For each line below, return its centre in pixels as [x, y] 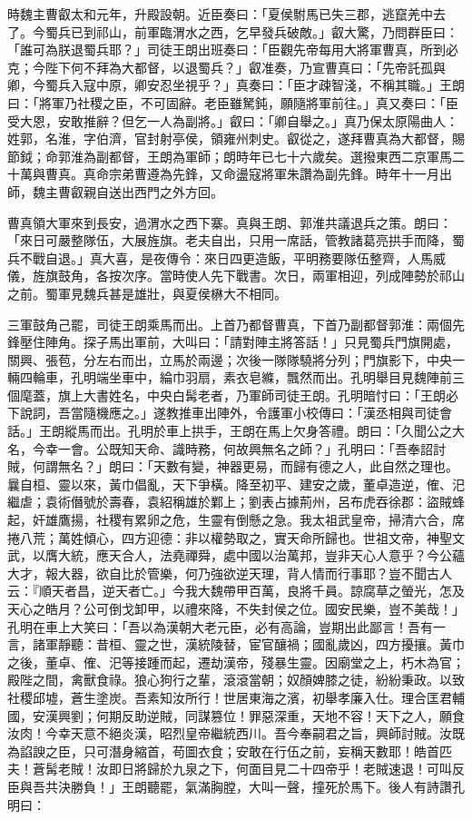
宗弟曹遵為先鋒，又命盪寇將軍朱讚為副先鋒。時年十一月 [274, 174]
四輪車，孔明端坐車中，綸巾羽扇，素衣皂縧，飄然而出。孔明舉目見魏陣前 [236, 377]
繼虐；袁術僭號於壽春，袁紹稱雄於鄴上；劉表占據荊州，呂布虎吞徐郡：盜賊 [230, 502]
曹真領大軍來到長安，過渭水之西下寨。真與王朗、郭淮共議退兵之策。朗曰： [230, 222]
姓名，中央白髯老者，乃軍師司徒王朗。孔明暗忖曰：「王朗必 [283, 395]
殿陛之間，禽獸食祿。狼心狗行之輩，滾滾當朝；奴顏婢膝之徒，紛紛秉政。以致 [236, 680]
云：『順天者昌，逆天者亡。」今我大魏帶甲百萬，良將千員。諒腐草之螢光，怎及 [236, 591]
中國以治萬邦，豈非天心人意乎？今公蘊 [350, 555]
